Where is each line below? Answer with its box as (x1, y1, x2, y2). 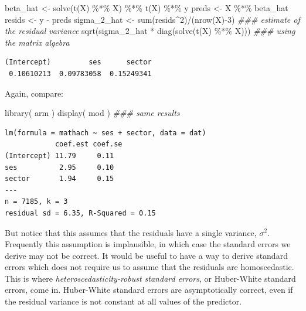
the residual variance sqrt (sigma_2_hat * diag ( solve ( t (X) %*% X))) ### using (5, 25, 295, 37)
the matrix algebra (5, 36, 70, 48)
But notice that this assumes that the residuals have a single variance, (5, 226, 257, 238)
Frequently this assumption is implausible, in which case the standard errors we (5, 238, 291, 250)
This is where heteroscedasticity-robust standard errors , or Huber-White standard (5, 272, 296, 284)
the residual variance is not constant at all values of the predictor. (5, 295, 242, 307)
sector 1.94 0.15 (5, 175, 114, 183)
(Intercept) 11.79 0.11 (5, 151, 114, 160)
